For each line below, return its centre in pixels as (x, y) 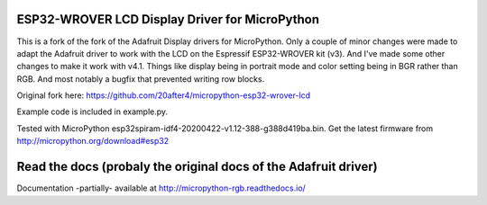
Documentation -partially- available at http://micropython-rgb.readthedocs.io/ (161, 188)
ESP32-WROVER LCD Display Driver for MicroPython (168, 19)
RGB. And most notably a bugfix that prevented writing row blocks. (141, 79)
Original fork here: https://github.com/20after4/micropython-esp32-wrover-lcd (164, 95)
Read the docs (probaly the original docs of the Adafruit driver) (197, 167)
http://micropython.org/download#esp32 (93, 141)
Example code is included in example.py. (92, 111)
